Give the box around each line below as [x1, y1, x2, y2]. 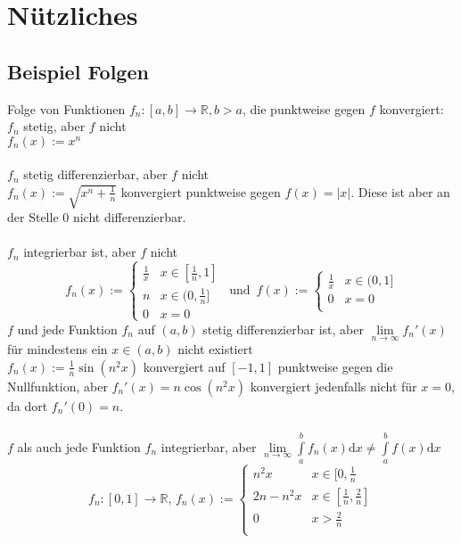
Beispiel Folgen [7, 57, 149, 85]
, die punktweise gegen [243, 99, 366, 118]
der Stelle [7, 208, 59, 226]
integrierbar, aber [161, 437, 257, 456]
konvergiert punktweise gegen [120, 182, 281, 201]
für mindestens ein [7, 340, 108, 358]
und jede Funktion [17, 319, 118, 338]
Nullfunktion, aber [7, 376, 108, 395]
